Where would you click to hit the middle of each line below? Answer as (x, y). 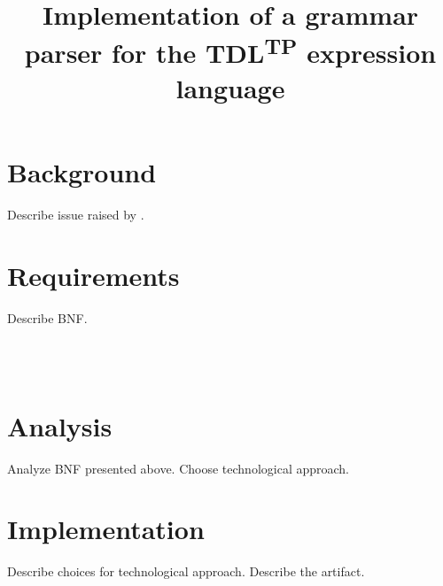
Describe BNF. (47, 317)
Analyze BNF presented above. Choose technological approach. (178, 468)
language (230, 87)
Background (82, 172)
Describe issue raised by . (76, 215)
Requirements (93, 275)
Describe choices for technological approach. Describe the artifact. (186, 571)
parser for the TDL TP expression (230, 51)
